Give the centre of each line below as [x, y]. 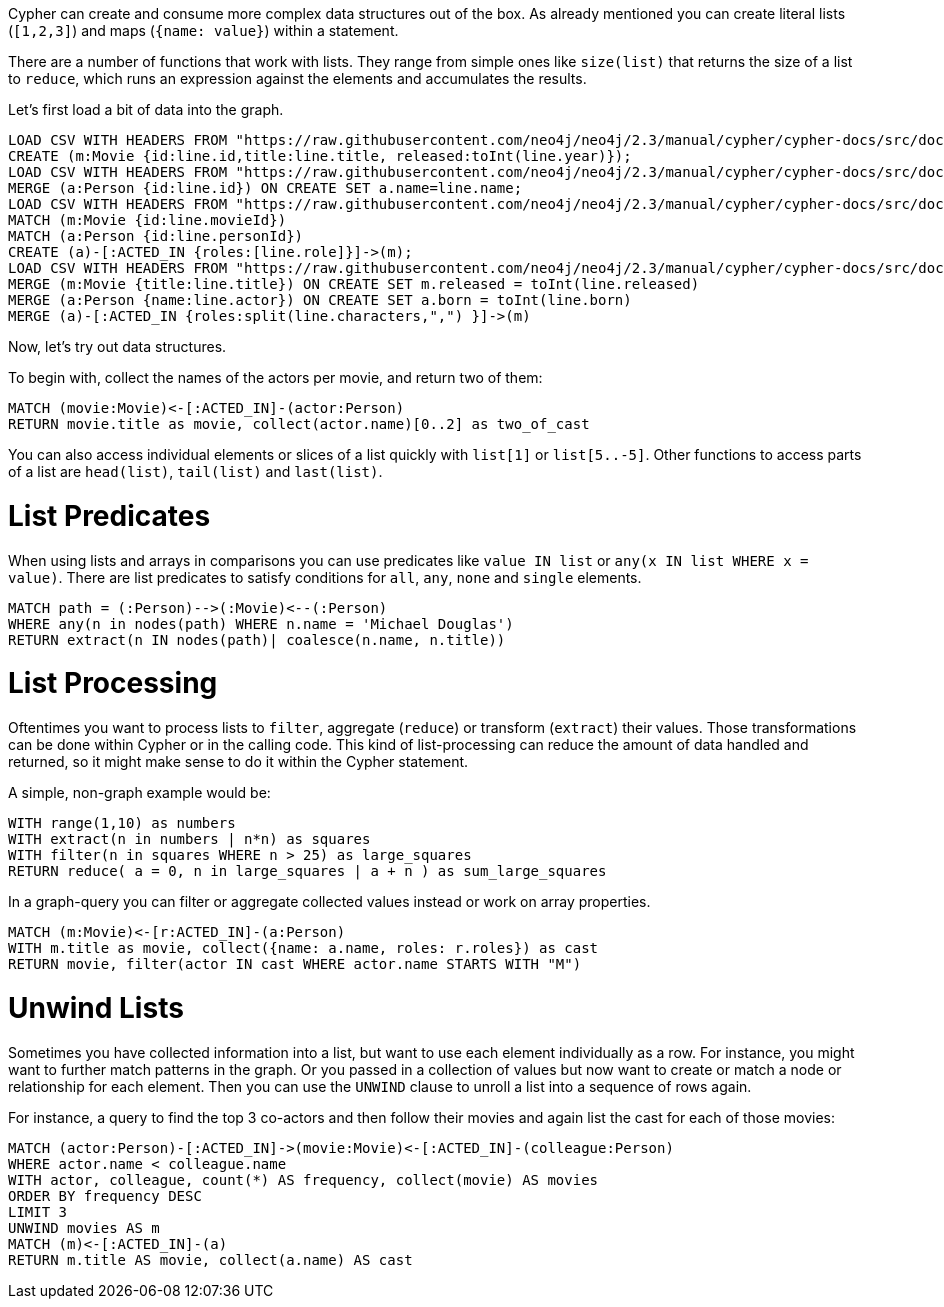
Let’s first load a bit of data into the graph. [146, 109]
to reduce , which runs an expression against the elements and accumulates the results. [297, 78]
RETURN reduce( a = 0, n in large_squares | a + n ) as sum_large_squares [307, 871]
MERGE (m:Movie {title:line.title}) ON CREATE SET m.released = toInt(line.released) [354, 284]
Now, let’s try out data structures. [117, 346]
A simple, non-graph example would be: [139, 792]
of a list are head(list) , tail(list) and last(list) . [195, 471]
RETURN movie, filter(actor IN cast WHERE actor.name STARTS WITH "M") [295, 964]
